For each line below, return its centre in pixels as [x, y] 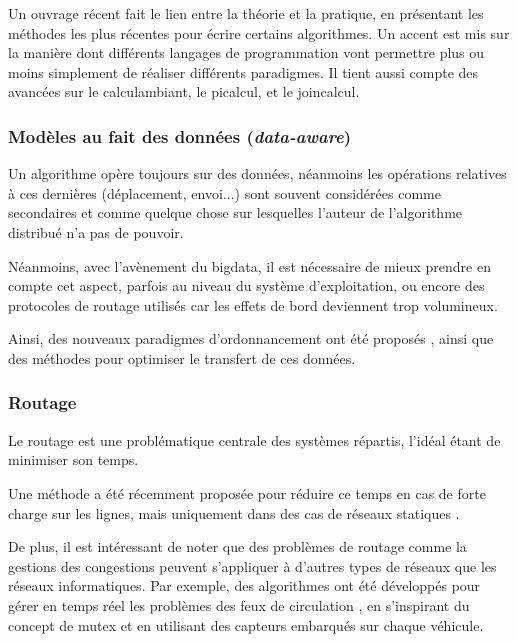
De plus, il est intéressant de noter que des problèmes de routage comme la [237, 546]
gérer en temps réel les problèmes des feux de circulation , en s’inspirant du [239, 604]
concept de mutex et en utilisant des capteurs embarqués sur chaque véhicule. [246, 624]
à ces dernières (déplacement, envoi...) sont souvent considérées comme [224, 192]
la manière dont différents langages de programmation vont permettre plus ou [246, 52]
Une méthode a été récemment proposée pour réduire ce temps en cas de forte [247, 492]
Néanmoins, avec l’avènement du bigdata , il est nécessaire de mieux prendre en [249, 265]
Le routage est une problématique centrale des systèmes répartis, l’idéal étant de [254, 439]
